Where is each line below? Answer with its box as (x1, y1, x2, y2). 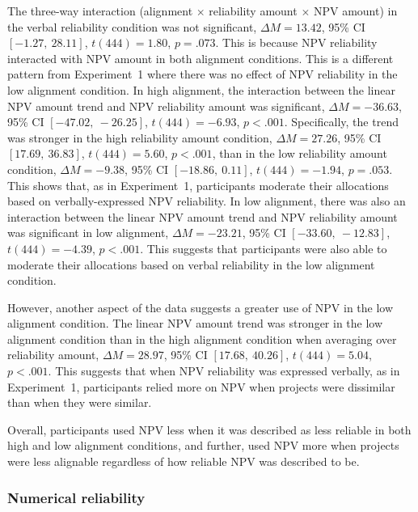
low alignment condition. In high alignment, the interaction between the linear (7, 81, 395, 98)
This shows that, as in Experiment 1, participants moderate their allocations (7, 176, 389, 193)
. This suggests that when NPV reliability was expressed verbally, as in (48, 362, 400, 379)
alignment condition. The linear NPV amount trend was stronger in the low (7, 315, 383, 332)
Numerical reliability (7, 487, 146, 507)
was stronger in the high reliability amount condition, (7, 129, 272, 146)
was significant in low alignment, (7, 224, 169, 241)
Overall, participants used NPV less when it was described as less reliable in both (7, 421, 412, 438)
